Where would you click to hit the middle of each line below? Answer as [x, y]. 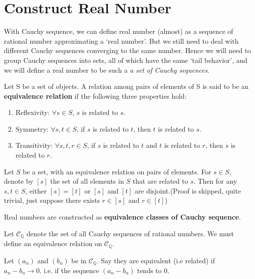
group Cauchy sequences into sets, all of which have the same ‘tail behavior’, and [126, 60]
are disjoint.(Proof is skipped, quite [188, 190]
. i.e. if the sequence [69, 270]
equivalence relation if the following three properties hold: [95, 96]
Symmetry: [32, 128]
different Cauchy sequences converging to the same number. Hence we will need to [127, 50]
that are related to [160, 181]
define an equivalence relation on [53, 243]
